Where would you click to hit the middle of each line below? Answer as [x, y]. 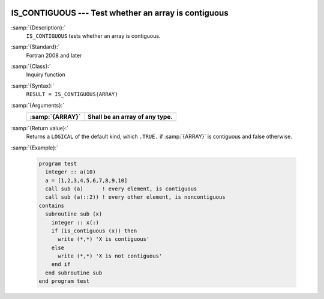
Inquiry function [46, 74]
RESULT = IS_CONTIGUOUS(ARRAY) [72, 94]
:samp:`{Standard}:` [35, 47]
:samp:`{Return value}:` [40, 128]
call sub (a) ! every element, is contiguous [121, 189]
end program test [64, 281]
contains [52, 205]
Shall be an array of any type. [130, 117]
